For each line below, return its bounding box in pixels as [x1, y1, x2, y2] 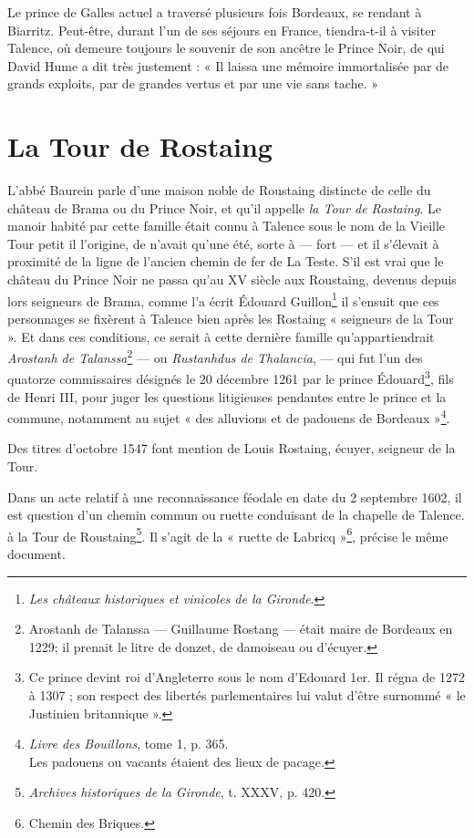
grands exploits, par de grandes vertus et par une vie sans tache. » [7, 74, 379, 93]
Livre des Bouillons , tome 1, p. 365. [28, 734, 229, 753]
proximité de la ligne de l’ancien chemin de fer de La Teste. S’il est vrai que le [7, 252, 444, 271]
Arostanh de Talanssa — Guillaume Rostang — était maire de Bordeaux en [28, 619, 453, 638]
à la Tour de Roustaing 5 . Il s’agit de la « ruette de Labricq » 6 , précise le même [7, 523, 448, 545]
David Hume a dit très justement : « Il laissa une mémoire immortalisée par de [7, 56, 449, 75]
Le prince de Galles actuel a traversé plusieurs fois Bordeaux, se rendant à [7, 3, 422, 21]
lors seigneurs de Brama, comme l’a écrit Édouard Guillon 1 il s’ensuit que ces [7, 288, 439, 310]
